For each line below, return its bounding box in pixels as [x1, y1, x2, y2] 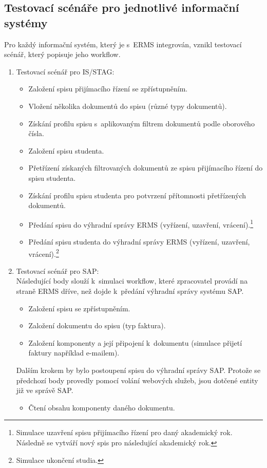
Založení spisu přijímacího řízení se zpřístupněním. [28, 83, 188, 94]
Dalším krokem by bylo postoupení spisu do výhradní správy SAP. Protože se [16, 364, 261, 375]
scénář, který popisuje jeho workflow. [4, 49, 121, 60]
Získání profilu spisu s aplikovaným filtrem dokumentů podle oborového [28, 118, 255, 128]
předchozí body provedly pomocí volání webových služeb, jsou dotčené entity [16, 375, 258, 385]
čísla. [28, 128, 45, 139]
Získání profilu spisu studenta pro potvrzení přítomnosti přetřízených [28, 190, 246, 200]
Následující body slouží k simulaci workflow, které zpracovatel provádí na [16, 275, 248, 286]
